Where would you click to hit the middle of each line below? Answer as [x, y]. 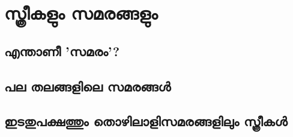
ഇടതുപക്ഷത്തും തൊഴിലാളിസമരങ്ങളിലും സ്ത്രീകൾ [146, 121]
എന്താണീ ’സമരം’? [62, 51]
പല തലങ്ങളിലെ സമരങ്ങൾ [88, 86]
